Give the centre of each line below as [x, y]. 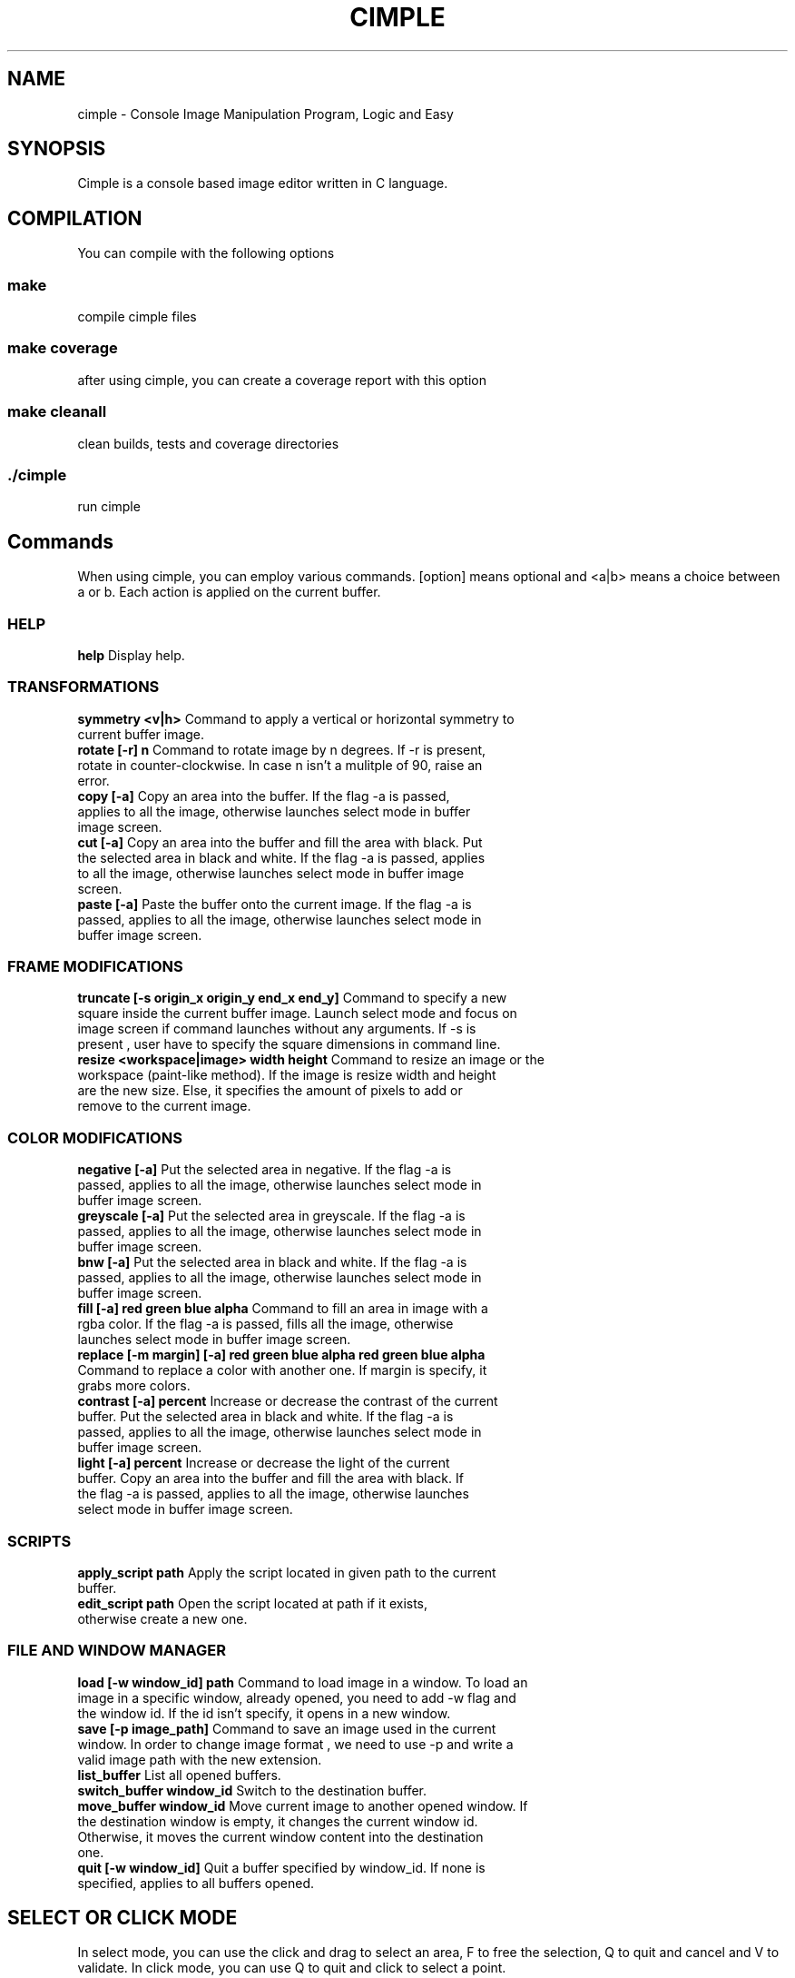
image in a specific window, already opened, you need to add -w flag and [297, 1697]
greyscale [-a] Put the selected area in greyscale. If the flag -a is [271, 1216]
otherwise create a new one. [162, 1618]
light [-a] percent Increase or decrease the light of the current [264, 1463]
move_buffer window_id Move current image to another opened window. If [303, 1805]
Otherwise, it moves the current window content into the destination [280, 1836]
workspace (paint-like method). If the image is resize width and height [287, 1075]
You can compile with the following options [206, 253]
